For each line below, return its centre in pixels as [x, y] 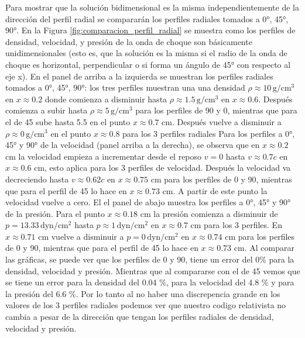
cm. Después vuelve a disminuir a [222, 121]
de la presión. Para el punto [55, 213]
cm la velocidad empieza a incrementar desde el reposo [104, 156]
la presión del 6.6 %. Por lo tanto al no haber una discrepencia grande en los [143, 293]
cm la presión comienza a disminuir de [209, 213]
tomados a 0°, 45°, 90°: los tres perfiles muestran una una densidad [125, 87]
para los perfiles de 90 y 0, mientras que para [216, 110]
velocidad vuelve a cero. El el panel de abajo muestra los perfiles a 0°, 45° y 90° [148, 202]
